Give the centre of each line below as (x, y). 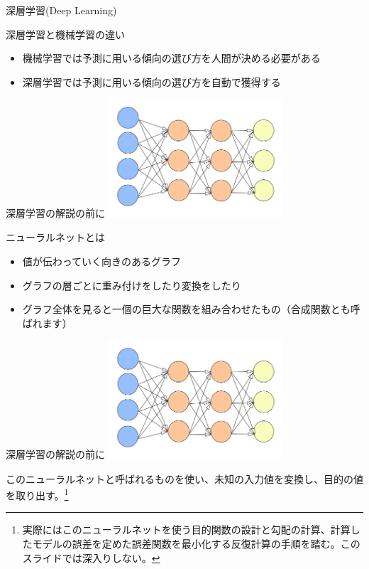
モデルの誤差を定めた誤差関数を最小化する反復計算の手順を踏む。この (196, 543)
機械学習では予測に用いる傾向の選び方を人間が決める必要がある (171, 58)
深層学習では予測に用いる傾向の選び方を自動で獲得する (152, 81)
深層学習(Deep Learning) (61, 10)
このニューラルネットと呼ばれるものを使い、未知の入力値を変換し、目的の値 (184, 478)
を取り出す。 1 (37, 494)
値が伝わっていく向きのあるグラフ (102, 261)
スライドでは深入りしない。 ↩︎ (91, 557)
